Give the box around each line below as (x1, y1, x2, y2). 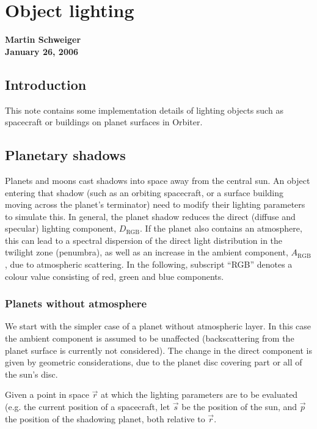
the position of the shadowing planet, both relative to (5, 412, 205, 425)
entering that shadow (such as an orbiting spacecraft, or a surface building (5, 186, 283, 199)
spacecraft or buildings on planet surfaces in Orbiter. (5, 116, 203, 128)
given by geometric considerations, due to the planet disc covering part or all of (5, 356, 302, 369)
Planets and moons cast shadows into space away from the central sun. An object (5, 174, 310, 186)
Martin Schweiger (5, 33, 81, 46)
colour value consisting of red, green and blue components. (5, 269, 224, 282)
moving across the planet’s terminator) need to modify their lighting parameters (5, 198, 305, 211)
